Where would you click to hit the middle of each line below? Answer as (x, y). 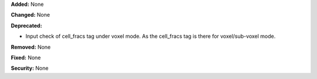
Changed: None (30, 15)
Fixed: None (26, 58)
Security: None (30, 68)
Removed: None (31, 47)
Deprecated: (26, 26)
